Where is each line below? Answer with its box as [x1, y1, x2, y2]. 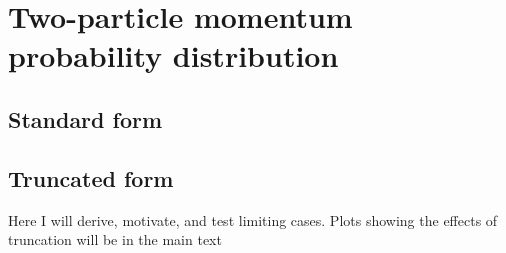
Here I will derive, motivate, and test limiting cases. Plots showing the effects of [8, 209, 498, 230]
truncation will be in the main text [8, 229, 222, 250]
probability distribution [8, 35, 339, 76]
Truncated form [8, 162, 174, 193]
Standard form [8, 103, 163, 134]
